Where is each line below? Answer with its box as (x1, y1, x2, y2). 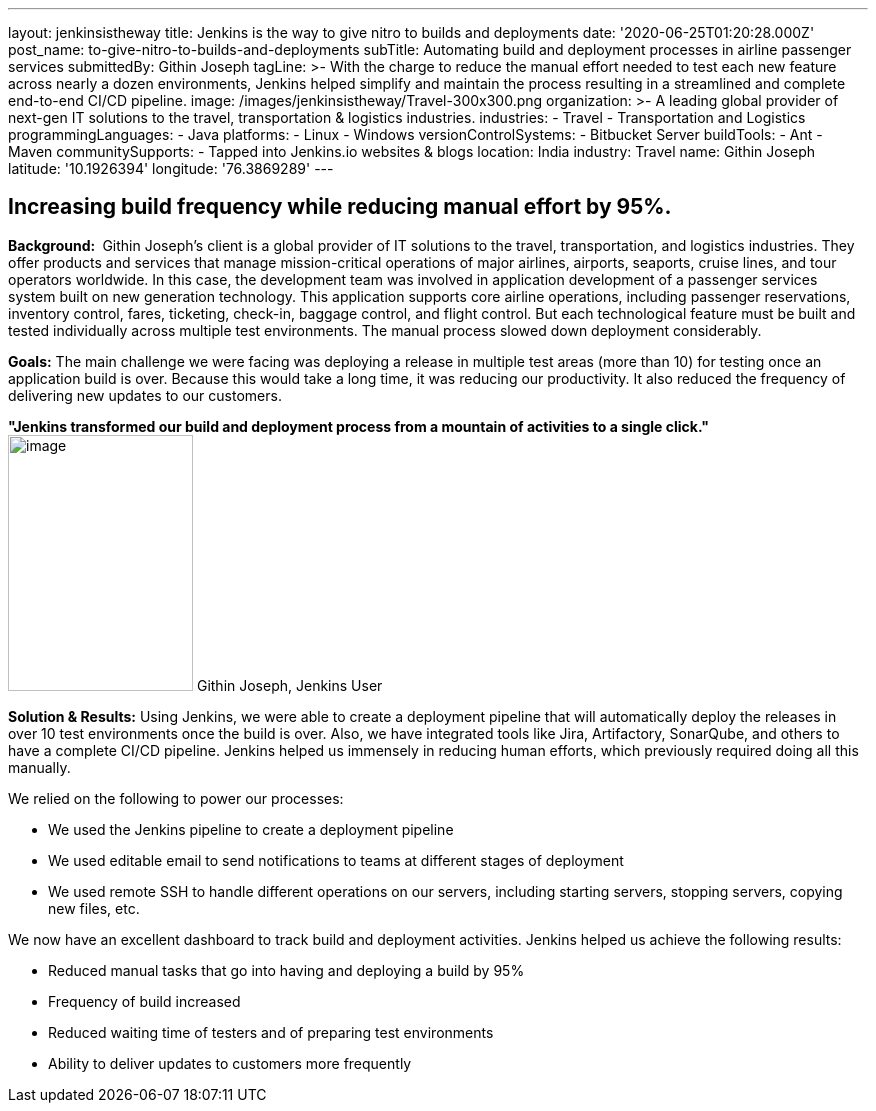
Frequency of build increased (48, 992, 241, 1010)
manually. (8, 758, 71, 776)
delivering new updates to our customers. (8, 386, 282, 404)
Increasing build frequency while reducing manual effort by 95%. (8, 194, 672, 220)
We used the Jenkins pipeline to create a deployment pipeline (48, 820, 454, 838)
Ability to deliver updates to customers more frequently (48, 1054, 412, 1072)
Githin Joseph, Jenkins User (196, 676, 383, 694)
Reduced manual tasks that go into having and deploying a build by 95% (48, 961, 525, 979)
